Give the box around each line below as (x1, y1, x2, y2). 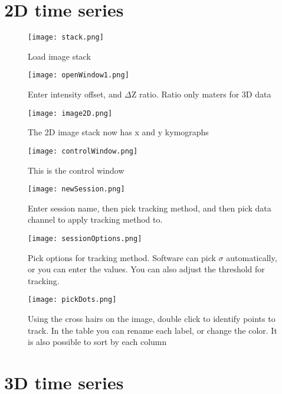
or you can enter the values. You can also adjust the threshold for (28, 263, 265, 275)
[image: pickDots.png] (28, 295, 117, 304)
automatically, (226, 251, 277, 263)
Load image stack (28, 50, 91, 62)
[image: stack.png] (28, 33, 104, 42)
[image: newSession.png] (28, 185, 125, 194)
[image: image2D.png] (28, 109, 113, 118)
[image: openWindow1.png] (28, 71, 129, 80)
